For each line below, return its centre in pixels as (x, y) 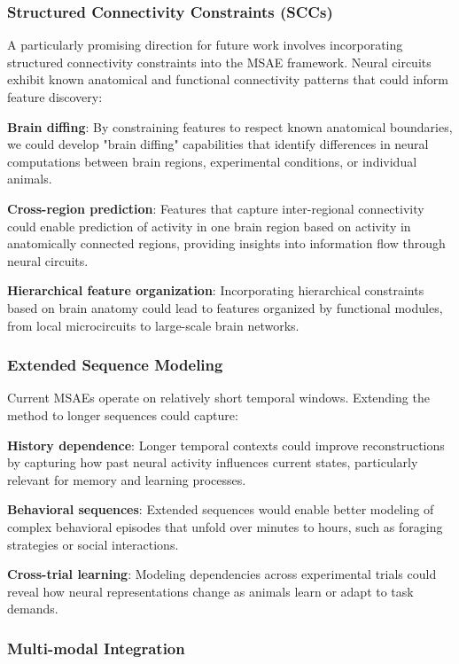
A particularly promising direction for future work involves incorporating (205, 45)
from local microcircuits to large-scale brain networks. (153, 325)
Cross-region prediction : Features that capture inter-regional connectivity (216, 208)
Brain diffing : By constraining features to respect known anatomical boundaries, (230, 126)
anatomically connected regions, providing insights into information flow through (226, 243)
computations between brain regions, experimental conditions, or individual (212, 161)
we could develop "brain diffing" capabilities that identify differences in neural (218, 144)
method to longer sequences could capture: (123, 414)
